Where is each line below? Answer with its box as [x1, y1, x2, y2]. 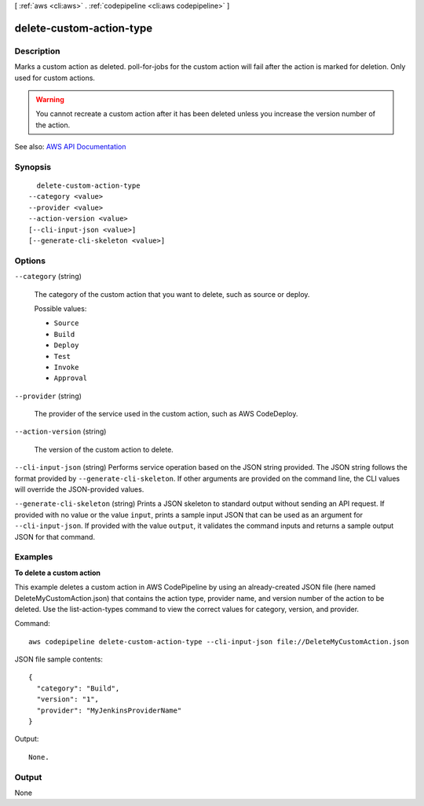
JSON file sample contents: [14, 654, 104, 664]
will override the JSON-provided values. [14, 485, 144, 494]
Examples [14, 551, 53, 562]
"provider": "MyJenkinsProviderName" [36, 705, 182, 715]
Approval [53, 374, 88, 383]
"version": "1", [36, 695, 100, 704]
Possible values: [34, 303, 87, 313]
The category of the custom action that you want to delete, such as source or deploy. [34, 289, 310, 299]
